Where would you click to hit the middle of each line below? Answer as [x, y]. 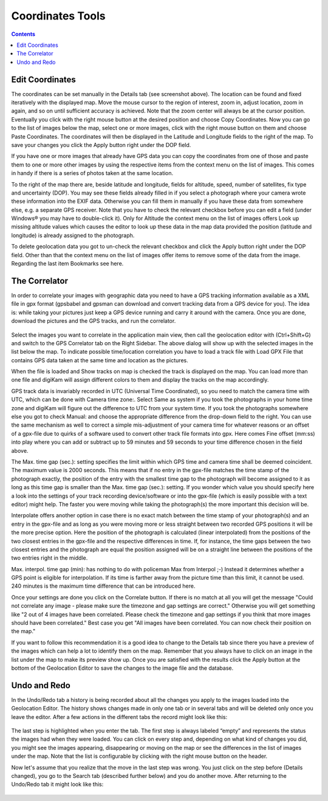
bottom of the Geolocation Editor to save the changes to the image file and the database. [122, 668]
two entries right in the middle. [50, 558]
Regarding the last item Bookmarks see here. [67, 264]
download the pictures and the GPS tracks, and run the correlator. [94, 321]
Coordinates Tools [58, 16]
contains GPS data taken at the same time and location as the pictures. [100, 360]
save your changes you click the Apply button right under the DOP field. [101, 145]
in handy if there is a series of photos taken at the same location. [92, 173]
